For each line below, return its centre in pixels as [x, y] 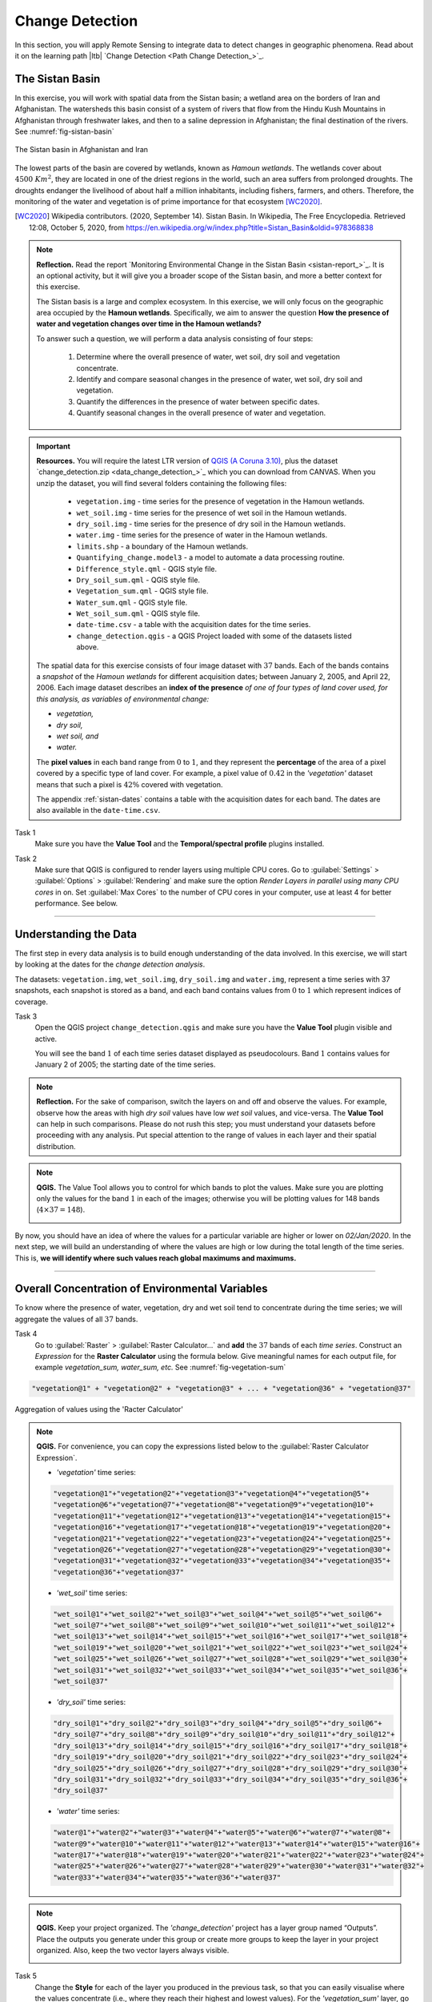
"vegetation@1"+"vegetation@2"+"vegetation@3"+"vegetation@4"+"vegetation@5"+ [211, 1493]
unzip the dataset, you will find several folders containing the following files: [162, 483]
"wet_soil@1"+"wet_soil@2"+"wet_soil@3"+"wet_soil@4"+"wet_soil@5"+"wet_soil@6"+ [218, 1614]
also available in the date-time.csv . [98, 810]
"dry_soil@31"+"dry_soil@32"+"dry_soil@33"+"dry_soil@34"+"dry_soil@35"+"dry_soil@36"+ [230, 1779]
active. [46, 1039]
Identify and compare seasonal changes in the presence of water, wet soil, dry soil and [220, 380]
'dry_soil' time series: [91, 1702]
